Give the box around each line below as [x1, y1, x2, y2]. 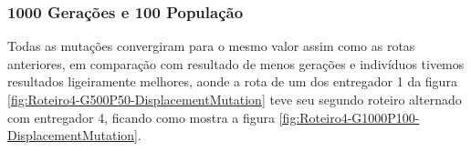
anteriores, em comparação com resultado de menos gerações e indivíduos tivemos [7, 54, 465, 73]
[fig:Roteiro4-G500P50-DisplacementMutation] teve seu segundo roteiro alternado [7, 90, 462, 108]
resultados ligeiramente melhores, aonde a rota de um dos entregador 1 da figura [7, 72, 457, 91]
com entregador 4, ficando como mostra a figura [7, 107, 276, 126]
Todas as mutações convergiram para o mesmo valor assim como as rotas [7, 36, 415, 55]
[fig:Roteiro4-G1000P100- [278, 107, 420, 126]
